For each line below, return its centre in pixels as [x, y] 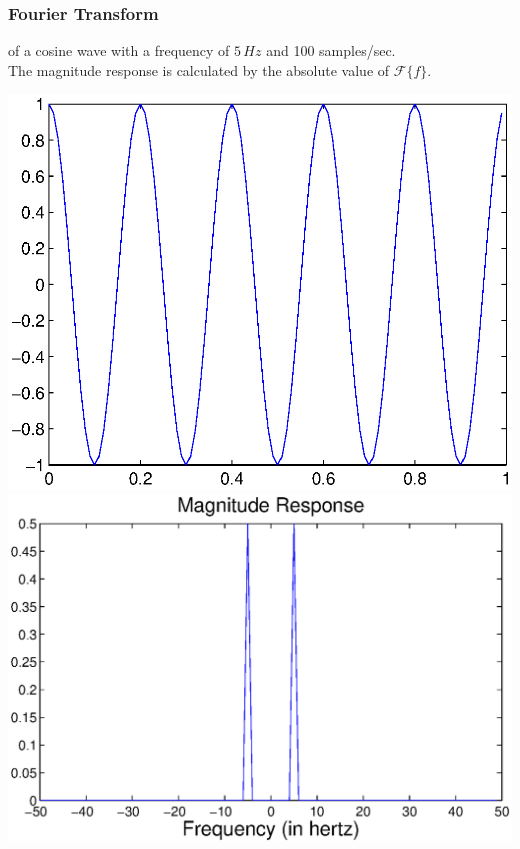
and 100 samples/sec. [331, 50]
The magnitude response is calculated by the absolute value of [199, 69]
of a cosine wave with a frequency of [119, 50]
